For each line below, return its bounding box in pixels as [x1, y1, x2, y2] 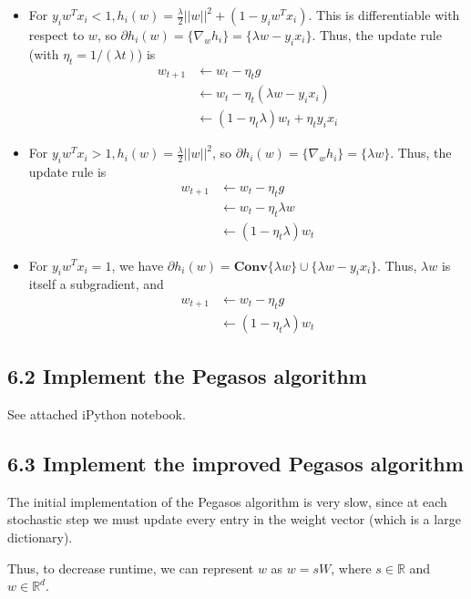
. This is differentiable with [308, 5, 460, 24]
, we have [111, 255, 164, 274]
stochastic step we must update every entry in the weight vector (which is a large [7, 510, 461, 529]
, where [331, 558, 372, 577]
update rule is [28, 162, 107, 181]
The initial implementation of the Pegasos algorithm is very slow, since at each [7, 491, 447, 511]
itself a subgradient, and [28, 274, 164, 294]
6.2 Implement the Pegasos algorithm [7, 362, 367, 390]
